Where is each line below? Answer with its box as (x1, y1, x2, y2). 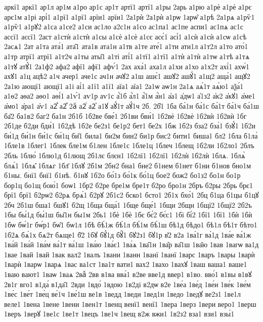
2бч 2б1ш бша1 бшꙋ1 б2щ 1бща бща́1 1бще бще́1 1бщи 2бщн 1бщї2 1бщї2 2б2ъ (4, 199, 252, 210)
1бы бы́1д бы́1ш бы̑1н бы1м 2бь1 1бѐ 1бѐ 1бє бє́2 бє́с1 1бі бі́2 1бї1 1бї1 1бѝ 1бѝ (4, 209, 252, 220)
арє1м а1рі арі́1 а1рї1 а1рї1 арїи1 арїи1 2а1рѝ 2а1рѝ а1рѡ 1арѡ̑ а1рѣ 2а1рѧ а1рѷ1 (4, 11, 255, 22)
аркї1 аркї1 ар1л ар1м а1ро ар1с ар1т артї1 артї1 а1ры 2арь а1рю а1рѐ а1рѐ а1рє (4, 2, 252, 12)
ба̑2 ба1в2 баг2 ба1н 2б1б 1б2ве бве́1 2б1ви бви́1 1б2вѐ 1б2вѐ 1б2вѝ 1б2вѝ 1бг (4, 110, 247, 121)
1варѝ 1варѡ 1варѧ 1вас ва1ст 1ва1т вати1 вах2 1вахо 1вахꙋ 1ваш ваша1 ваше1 (4, 259, 247, 269)
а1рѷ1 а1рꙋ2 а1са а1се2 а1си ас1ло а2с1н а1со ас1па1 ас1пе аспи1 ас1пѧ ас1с (4, 21, 243, 32)
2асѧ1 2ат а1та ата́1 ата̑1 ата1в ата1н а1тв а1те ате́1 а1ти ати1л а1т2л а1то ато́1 (4, 41, 248, 52)
